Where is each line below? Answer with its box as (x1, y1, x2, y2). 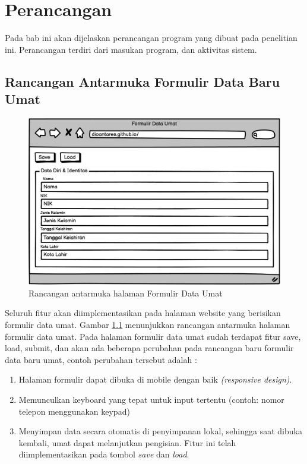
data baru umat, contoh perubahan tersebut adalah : (5, 353, 197, 365)
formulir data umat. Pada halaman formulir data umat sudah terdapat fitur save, (5, 330, 301, 342)
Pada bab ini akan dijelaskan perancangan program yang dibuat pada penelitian (5, 31, 297, 44)
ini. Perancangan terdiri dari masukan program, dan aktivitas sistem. (5, 43, 257, 55)
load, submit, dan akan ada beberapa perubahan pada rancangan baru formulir (5, 342, 294, 354)
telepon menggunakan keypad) (18, 405, 130, 417)
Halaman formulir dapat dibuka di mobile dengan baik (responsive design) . (18, 373, 292, 386)
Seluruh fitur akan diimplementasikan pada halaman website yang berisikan (5, 307, 281, 319)
